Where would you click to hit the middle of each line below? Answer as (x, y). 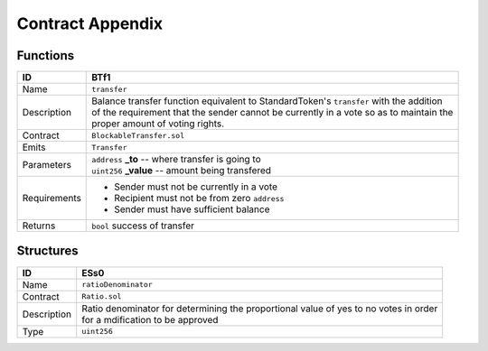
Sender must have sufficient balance (192, 209)
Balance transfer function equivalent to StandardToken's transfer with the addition (267, 101)
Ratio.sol (102, 296)
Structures (47, 251)
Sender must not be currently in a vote (196, 187)
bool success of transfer (143, 226)
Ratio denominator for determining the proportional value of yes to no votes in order (260, 309)
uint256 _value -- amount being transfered (181, 171)
